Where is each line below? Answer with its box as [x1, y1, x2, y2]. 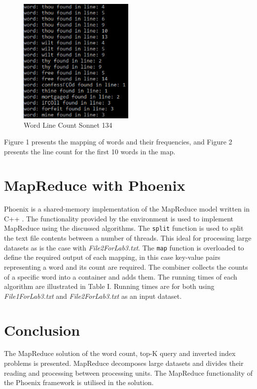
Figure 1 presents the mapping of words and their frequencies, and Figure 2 [4, 136, 232, 146]
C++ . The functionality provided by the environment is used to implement [4, 213, 233, 223]
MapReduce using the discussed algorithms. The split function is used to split [4, 223, 244, 233]
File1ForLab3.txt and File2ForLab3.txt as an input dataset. [4, 290, 182, 301]
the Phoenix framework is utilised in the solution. [4, 377, 154, 388]
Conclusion [4, 319, 80, 340]
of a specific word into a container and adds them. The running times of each [4, 271, 237, 282]
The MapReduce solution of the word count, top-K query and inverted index [4, 348, 236, 358]
